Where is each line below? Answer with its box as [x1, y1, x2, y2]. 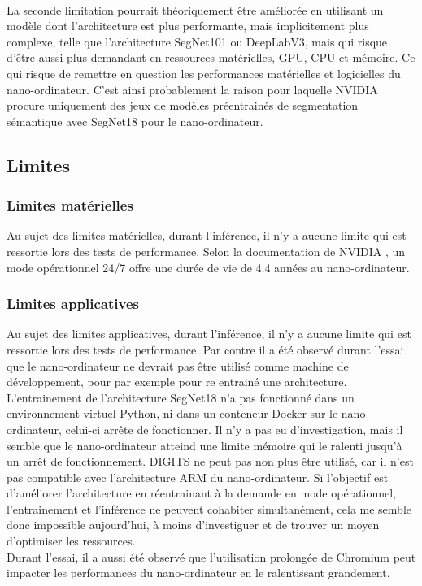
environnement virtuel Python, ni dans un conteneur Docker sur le [7, 405, 338, 422]
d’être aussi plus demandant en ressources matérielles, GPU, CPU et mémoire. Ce [7, 49, 415, 66]
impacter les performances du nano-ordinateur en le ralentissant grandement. [7, 564, 390, 581]
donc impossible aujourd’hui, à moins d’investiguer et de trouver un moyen [7, 516, 380, 533]
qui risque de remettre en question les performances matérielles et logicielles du [7, 64, 401, 81]
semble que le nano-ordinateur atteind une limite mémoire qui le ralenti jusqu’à [7, 436, 402, 454]
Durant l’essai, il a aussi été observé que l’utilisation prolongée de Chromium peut [7, 548, 416, 565]
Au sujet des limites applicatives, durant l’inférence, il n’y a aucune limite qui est [7, 325, 411, 342]
